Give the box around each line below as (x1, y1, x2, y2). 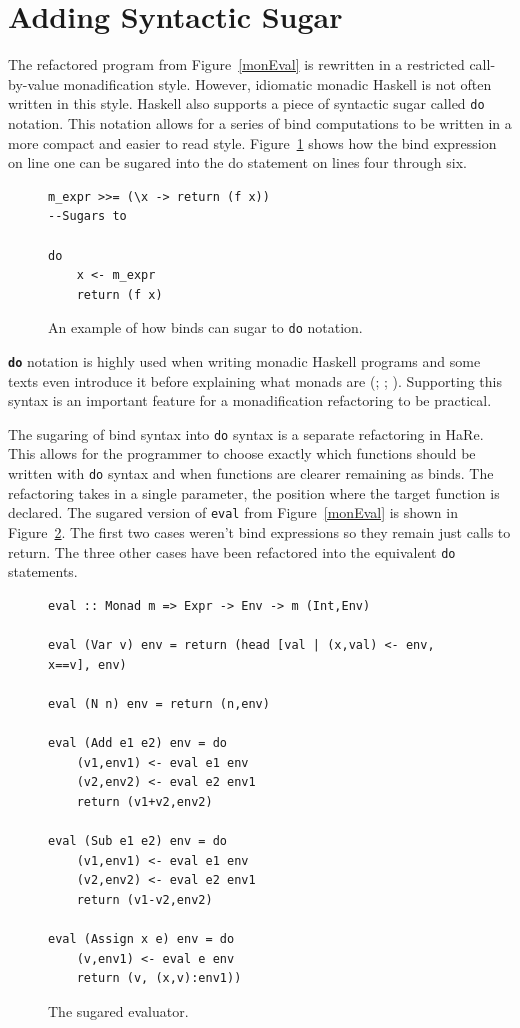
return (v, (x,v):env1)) (76, 971, 242, 986)
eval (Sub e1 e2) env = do (48, 833, 227, 848)
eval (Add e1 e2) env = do (48, 735, 227, 750)
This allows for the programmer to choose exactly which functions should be (8, 443, 476, 464)
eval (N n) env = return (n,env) (48, 696, 270, 711)
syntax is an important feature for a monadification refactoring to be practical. (8, 390, 492, 411)
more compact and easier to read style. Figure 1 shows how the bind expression (8, 132, 497, 153)
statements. (8, 561, 78, 582)
